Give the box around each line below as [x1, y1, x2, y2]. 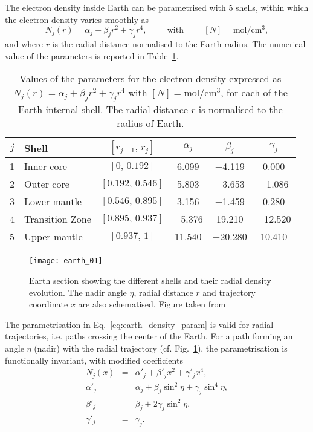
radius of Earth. [117, 116, 184, 131]
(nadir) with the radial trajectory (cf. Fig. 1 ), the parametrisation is [34, 342, 288, 355]
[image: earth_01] [29, 257, 103, 266]
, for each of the [221, 85, 288, 100]
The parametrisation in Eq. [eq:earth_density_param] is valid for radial [5, 318, 274, 330]
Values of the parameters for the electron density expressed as [19, 71, 282, 86]
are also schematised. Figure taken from [78, 298, 226, 310]
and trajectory [202, 286, 256, 298]
